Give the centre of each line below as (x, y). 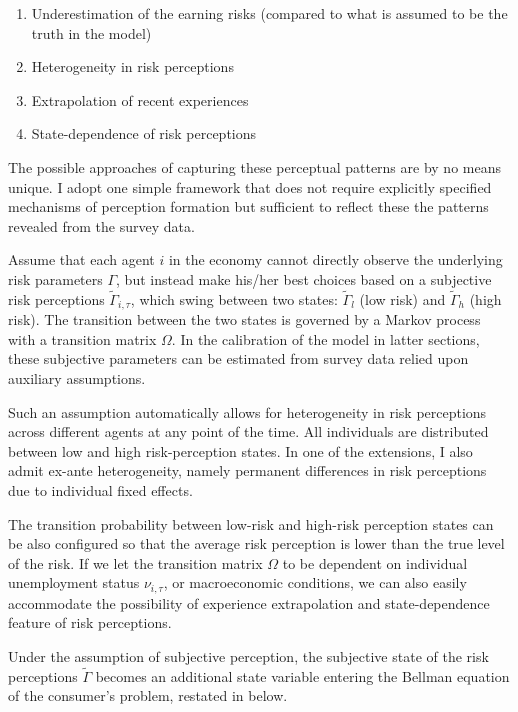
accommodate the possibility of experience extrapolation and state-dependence (249, 602)
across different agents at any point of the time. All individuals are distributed (248, 431)
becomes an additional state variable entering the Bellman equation (302, 675)
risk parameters (55, 278)
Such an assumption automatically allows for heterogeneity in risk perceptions (247, 411)
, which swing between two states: (234, 298)
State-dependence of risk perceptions (144, 133)
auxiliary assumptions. (77, 377)
